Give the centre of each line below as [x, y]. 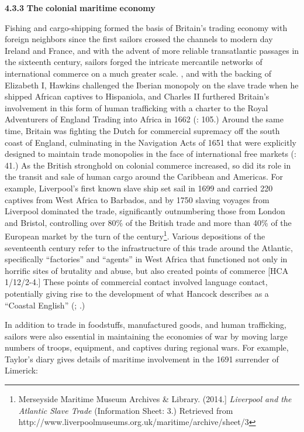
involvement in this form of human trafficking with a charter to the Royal [137, 107]
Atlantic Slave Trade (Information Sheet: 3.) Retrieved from [126, 410]
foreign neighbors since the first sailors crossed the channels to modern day [139, 39]
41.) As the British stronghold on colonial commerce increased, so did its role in [148, 165]
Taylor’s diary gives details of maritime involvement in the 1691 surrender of [142, 359]
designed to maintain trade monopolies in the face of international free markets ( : [151, 154]
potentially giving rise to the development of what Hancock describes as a [137, 293]
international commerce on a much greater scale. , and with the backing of [138, 73]
